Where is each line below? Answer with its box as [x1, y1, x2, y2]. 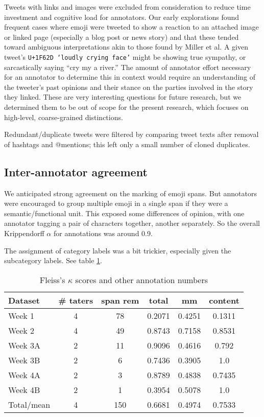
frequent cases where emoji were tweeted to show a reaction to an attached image [4, 21, 259, 32]
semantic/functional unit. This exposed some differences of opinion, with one [4, 207, 245, 218]
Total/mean [8, 398, 51, 410]
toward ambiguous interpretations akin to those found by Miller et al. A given [4, 41, 248, 52]
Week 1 [8, 309, 35, 321]
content [209, 294, 239, 306]
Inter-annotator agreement [4, 164, 148, 179]
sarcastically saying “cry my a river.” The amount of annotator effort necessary [4, 61, 251, 72]
